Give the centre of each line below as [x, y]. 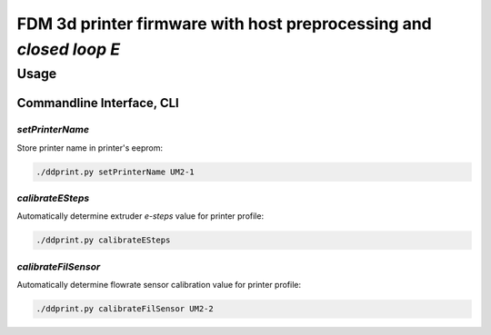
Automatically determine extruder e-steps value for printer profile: [140, 216]
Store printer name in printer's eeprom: [90, 148]
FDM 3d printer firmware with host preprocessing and [224, 24]
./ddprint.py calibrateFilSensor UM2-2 [125, 309]
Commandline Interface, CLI [98, 103]
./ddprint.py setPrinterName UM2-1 [115, 172]
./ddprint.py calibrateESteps [103, 240]
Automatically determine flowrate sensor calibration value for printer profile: [159, 285]
